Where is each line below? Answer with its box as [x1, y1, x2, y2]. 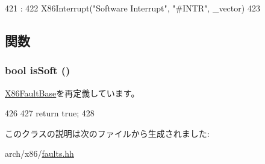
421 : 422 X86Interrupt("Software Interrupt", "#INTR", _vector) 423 [5, 2, 260, 14]
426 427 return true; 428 [5, 107, 95, 119]
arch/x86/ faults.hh [5, 147, 74, 160]
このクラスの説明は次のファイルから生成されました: [5, 127, 210, 139]
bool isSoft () [5, 63, 70, 78]
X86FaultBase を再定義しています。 [5, 86, 140, 99]
